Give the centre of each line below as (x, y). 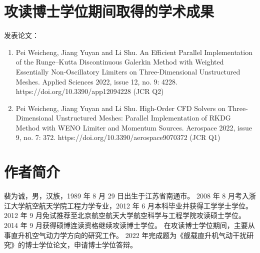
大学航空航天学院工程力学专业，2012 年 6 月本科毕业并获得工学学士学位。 (131, 205)
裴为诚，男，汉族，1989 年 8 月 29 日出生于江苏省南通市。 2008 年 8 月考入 (126, 196)
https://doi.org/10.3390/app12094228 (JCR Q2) (90, 91)
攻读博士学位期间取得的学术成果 (109, 11)
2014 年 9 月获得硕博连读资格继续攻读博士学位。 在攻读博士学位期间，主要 (126, 225)
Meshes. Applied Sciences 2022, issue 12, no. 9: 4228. (96, 81)
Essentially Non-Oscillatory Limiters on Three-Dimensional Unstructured (128, 71)
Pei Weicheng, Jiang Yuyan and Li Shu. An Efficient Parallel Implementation (134, 52)
